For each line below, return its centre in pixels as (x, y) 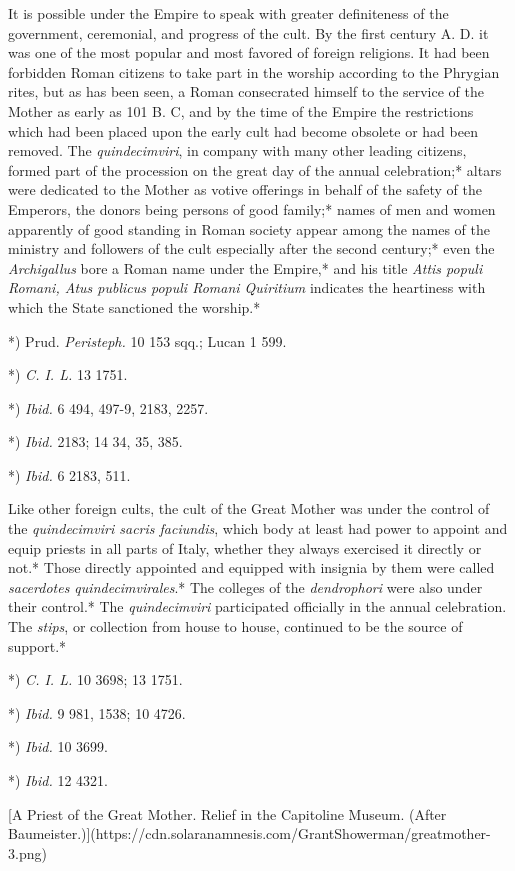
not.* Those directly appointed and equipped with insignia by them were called (251, 567)
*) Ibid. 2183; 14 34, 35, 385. (95, 441)
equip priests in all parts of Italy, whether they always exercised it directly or (245, 547)
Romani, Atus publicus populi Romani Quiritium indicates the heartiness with (247, 287)
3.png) (27, 852)
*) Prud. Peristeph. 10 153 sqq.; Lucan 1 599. (147, 340)
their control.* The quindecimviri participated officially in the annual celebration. (257, 606)
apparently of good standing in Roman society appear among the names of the (249, 228)
